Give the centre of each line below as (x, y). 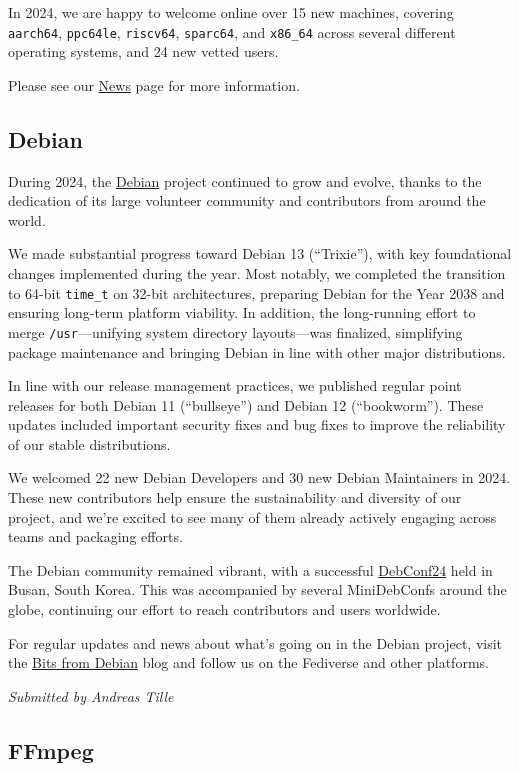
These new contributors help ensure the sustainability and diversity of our (235, 497)
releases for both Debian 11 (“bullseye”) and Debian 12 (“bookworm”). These (246, 404)
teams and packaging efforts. (95, 536)
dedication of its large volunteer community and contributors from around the (247, 200)
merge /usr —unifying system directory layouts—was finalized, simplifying (235, 331)
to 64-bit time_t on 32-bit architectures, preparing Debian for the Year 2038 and (256, 292)
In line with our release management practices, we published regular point (235, 385)
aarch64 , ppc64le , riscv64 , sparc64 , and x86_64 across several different (232, 31)
